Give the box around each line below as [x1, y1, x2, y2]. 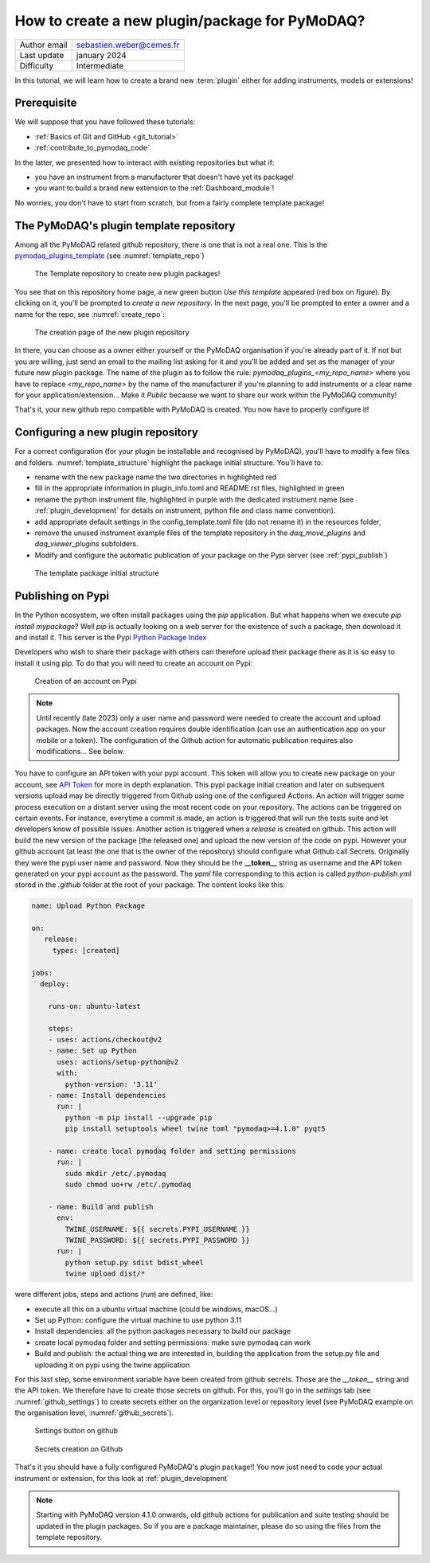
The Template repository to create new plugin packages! [34, 269, 221, 279]
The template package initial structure [34, 569, 159, 578]
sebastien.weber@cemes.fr [76, 39, 180, 50]
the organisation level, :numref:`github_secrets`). [14, 1408, 174, 1417]
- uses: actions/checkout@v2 [48, 1035, 162, 1044]
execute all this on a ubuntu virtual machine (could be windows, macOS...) [34, 1304, 278, 1314]
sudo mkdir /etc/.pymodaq [64, 1169, 166, 1178]
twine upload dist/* [64, 1269, 146, 1278]
